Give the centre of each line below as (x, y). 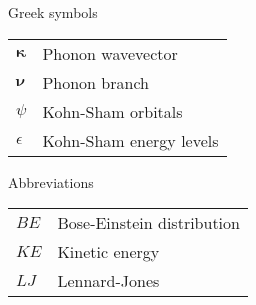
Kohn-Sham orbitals (112, 111)
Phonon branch (95, 82)
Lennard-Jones (108, 281)
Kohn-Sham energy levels (130, 140)
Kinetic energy (108, 252)
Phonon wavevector (110, 53)
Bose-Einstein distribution (148, 223)
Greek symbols (53, 12)
